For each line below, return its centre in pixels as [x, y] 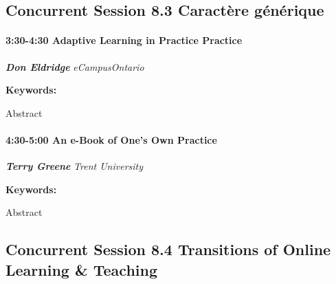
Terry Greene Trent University [75, 166]
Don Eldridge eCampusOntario [75, 66]
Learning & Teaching [82, 269]
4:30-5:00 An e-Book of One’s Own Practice [111, 139]
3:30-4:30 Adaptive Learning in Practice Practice [124, 40]
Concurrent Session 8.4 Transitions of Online [168, 249]
